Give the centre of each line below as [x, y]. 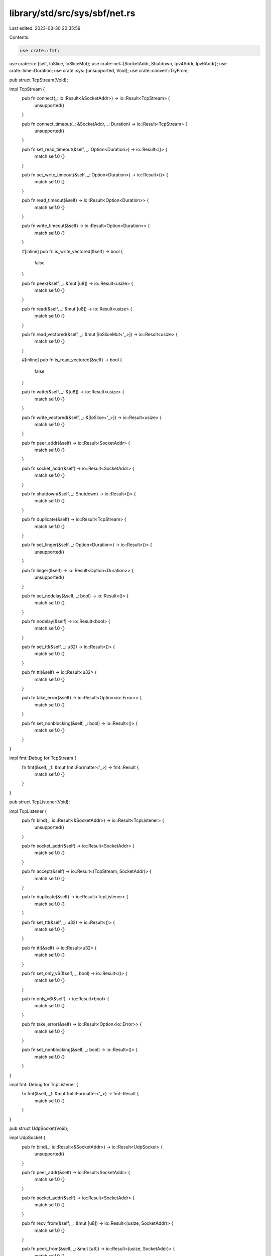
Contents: [19, 37]
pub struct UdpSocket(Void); [39, 1128]
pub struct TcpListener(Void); [40, 802]
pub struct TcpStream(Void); [39, 80]
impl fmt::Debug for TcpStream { [43, 758]
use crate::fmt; [40, 50]
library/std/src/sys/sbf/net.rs [72, 13]
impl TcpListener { [28, 811]
